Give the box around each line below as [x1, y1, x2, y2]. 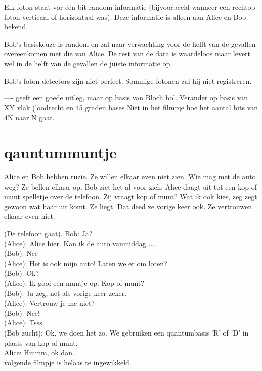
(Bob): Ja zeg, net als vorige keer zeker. [4, 287, 127, 298]
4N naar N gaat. [4, 112, 55, 123]
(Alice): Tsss [4, 317, 42, 328]
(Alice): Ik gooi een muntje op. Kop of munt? [4, 278, 144, 288]
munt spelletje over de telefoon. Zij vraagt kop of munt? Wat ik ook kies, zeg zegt [4, 191, 257, 202]
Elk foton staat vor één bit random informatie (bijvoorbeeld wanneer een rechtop [4, 2, 255, 12]
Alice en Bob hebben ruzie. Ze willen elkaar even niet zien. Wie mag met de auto [4, 171, 256, 182]
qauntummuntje [4, 142, 117, 163]
